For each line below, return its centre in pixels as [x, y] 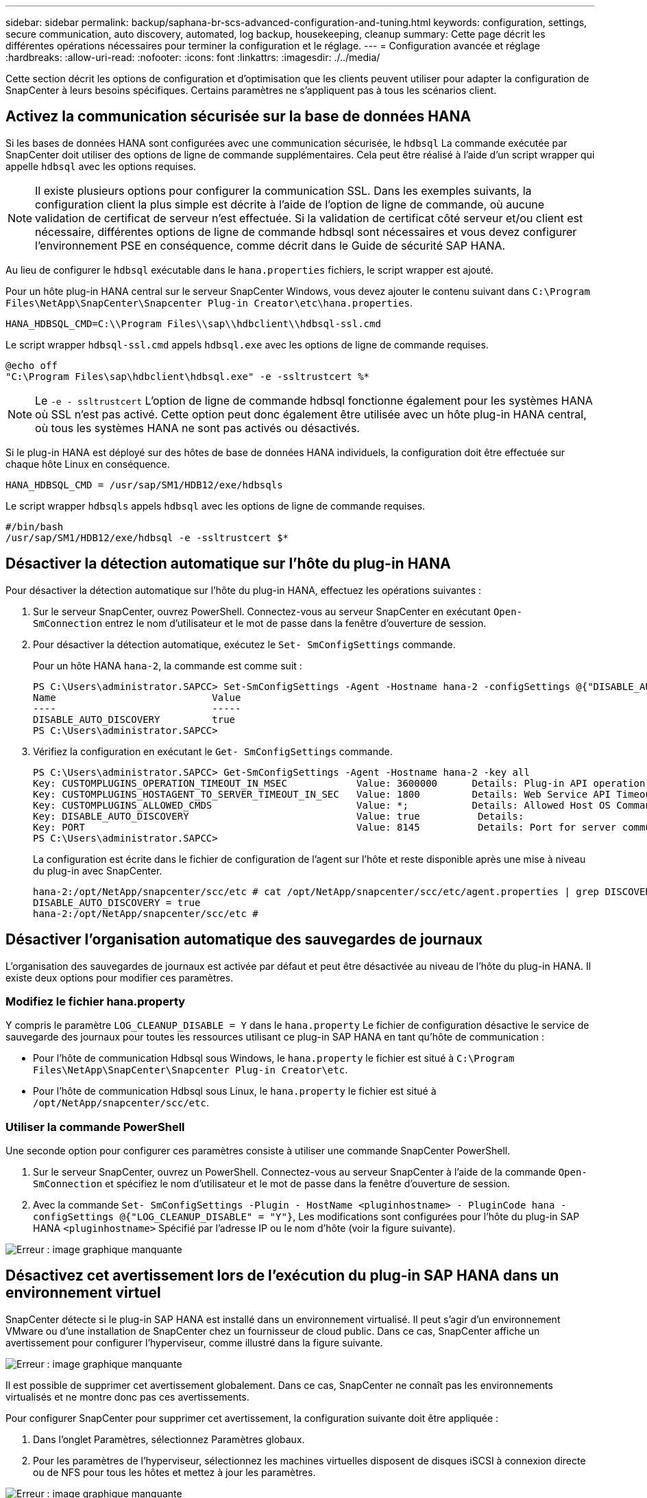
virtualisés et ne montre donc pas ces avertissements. [127, 1396]
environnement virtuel [83, 1293]
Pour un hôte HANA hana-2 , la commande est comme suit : [168, 665]
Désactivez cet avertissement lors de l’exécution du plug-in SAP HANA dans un [282, 1276]
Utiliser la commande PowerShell [95, 1127]
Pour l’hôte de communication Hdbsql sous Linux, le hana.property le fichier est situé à [235, 1091]
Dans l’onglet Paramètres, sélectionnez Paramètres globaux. [169, 1439]
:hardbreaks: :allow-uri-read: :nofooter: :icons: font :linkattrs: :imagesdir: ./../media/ [193, 57]
